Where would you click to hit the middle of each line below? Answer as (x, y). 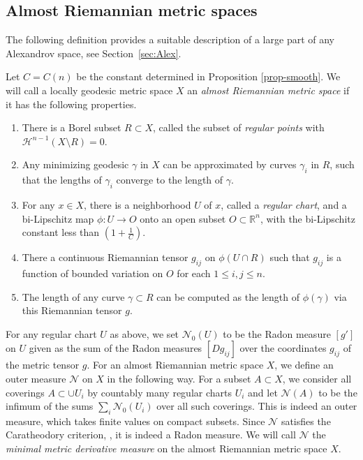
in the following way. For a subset (179, 378)
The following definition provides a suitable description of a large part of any (170, 39)
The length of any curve (73, 296)
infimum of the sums (50, 406)
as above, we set (145, 333)
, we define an (304, 365)
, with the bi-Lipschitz (308, 218)
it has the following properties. (71, 104)
